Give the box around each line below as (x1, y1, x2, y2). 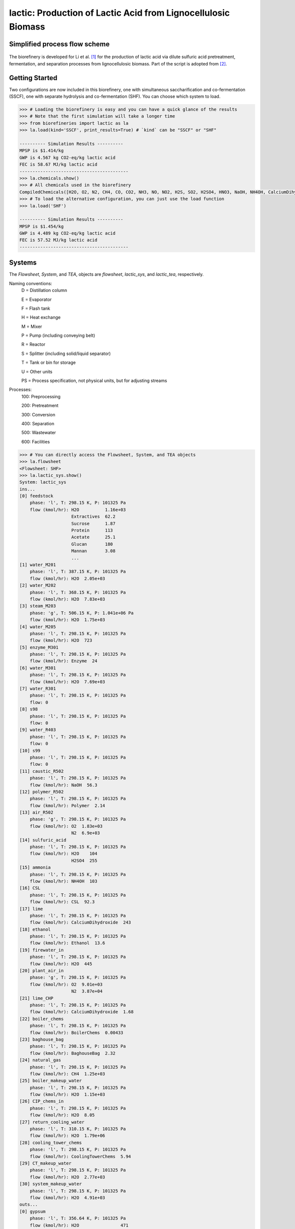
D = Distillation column (21, 288, 67, 293)
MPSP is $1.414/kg (19, 148, 64, 153)
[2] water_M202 (19, 583, 56, 588)
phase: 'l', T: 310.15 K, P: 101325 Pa (29, 1126, 126, 1132)
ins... (19, 486, 35, 492)
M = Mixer (21, 323, 42, 329)
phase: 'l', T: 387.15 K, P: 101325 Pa (29, 569, 126, 575)
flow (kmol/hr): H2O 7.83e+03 (29, 596, 105, 602)
